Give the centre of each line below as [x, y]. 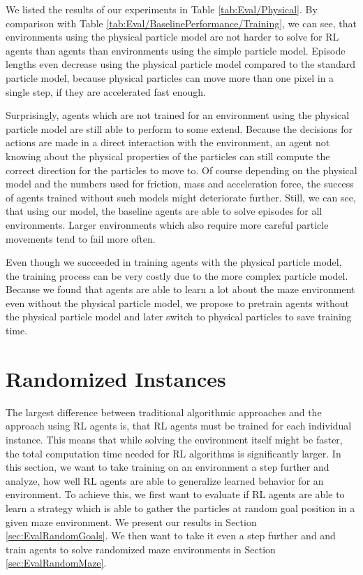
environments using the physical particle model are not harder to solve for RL [172, 37]
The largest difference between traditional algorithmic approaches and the [164, 412]
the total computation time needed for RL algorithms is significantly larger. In [173, 453]
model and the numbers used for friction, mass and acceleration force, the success [180, 184]
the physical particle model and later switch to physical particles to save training [179, 317]
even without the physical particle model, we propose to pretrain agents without [177, 303]
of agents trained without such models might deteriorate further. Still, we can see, [181, 197]
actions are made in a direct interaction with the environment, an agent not [168, 142]
